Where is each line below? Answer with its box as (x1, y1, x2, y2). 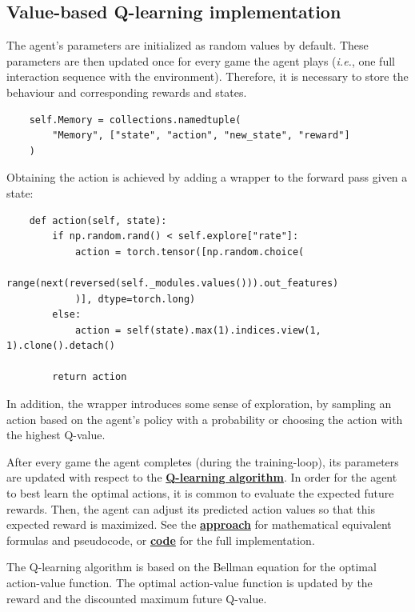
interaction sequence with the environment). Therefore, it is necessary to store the (6, 68, 409, 85)
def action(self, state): (29, 214, 167, 226)
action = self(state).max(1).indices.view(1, (74, 324, 321, 336)
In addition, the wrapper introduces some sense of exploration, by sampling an (6, 395, 392, 412)
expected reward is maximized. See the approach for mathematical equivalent (6, 516, 392, 533)
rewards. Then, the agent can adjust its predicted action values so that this (6, 500, 376, 517)
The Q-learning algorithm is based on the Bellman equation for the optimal (6, 558, 377, 575)
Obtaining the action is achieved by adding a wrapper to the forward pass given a (6, 169, 408, 186)
